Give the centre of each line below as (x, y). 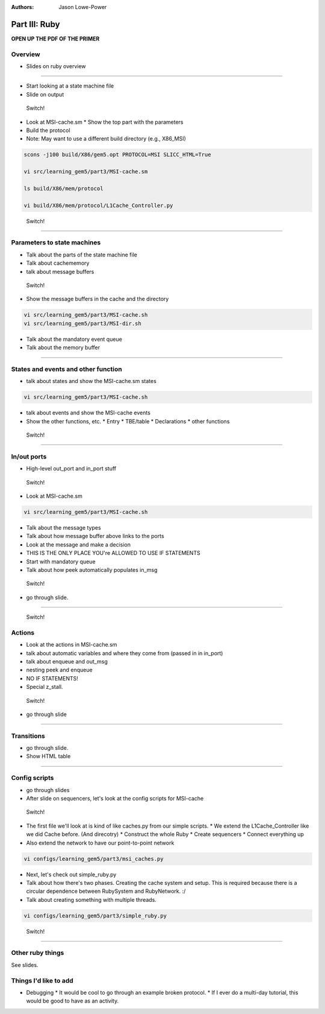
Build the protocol (48, 130)
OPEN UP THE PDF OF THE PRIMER (55, 39)
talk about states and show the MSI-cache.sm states (91, 381)
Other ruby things (38, 953)
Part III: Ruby (36, 24)
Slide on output (45, 94)
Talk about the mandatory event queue (74, 339)
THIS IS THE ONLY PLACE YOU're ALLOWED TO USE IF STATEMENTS (113, 553)
